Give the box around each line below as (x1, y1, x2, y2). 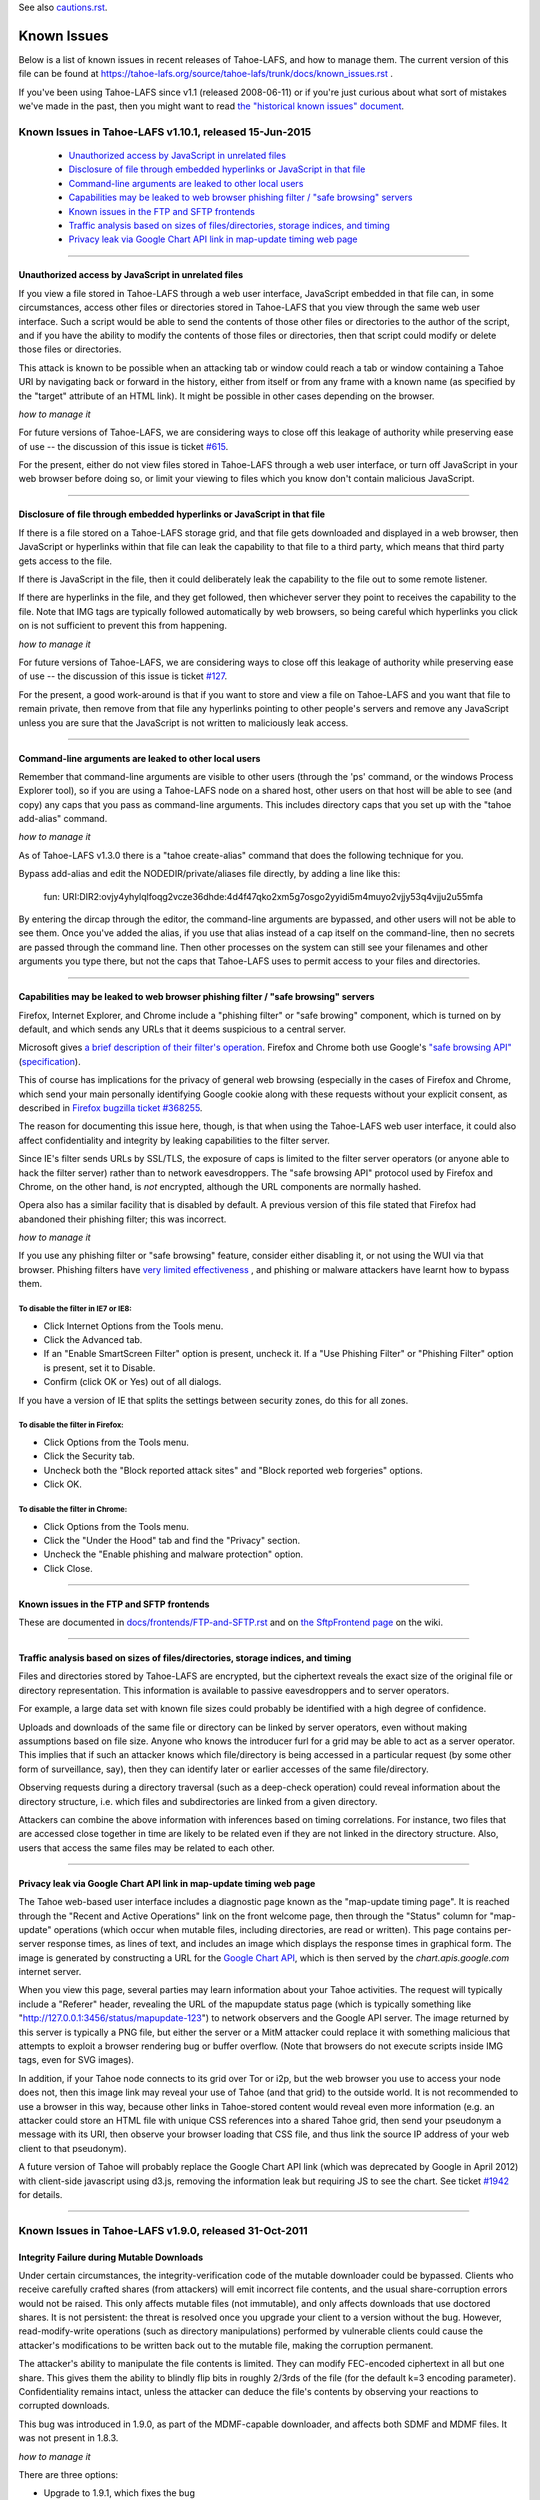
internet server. (18, 1966, 82, 1978)
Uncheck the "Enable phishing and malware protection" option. (43, 1548, 304, 1560)
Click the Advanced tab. (43, 1334, 143, 1346)
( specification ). (18, 1055, 81, 1067)
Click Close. (43, 1562, 94, 1574)
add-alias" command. (18, 813, 108, 825)
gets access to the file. (18, 555, 113, 567)
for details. (18, 2188, 63, 2200)
